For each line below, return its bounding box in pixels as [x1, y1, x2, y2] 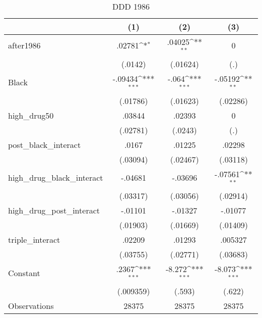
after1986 [8, 39, 41, 51]
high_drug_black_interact [8, 171, 103, 183]
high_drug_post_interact [8, 204, 100, 217]
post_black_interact [8, 138, 81, 150]
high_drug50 [8, 109, 54, 121]
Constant [8, 267, 40, 279]
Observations [8, 300, 54, 312]
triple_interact [8, 234, 60, 246]
